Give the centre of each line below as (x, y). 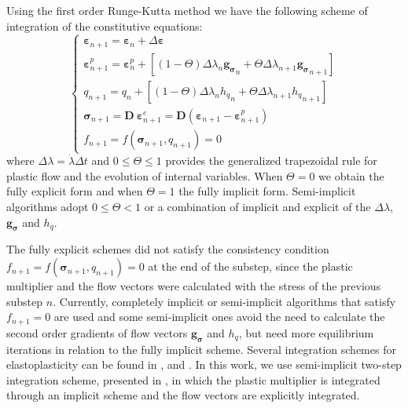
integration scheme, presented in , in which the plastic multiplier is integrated (193, 379)
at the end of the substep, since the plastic (250, 266)
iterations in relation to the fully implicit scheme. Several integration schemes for (201, 349)
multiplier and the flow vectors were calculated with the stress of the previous (194, 286)
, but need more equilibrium (306, 332)
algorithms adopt (48, 207)
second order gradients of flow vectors (97, 332)
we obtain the (351, 175)
